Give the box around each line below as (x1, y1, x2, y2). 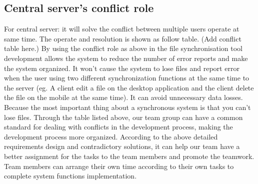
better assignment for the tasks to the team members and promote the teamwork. (4, 150, 254, 161)
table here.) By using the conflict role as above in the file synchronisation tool (4, 43, 243, 53)
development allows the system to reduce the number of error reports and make (4, 52, 248, 63)
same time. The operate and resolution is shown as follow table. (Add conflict (4, 33, 241, 43)
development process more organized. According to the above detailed (4, 131, 218, 141)
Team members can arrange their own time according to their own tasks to (4, 160, 234, 171)
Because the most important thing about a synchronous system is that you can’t (4, 101, 251, 112)
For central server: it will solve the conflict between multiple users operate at (4, 23, 239, 34)
